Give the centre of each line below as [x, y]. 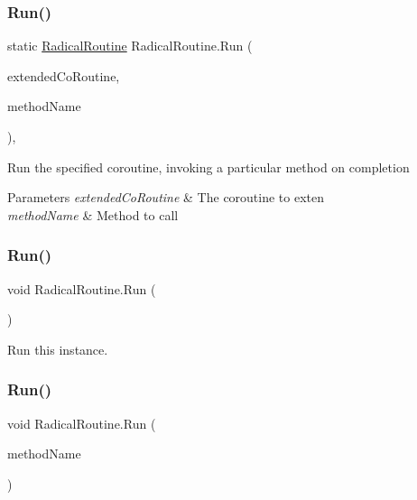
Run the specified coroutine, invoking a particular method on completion [208, 167]
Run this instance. [58, 349]
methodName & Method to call [93, 214]
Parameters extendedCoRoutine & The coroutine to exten [166, 197]
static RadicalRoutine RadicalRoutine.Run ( [130, 46]
